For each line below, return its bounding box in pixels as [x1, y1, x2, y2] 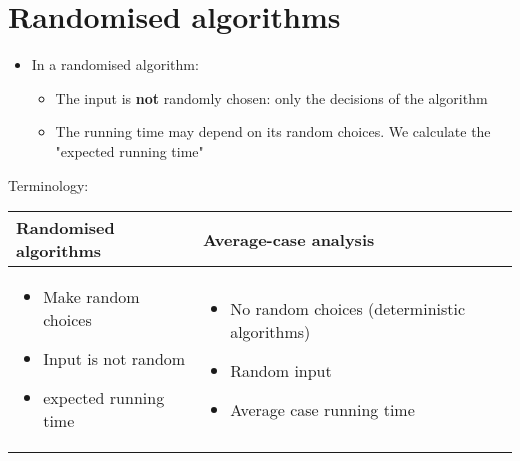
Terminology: [8, 174, 89, 195]
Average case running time [230, 397, 415, 421]
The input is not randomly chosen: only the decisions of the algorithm [55, 87, 488, 108]
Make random [43, 285, 140, 309]
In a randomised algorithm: [31, 54, 199, 75]
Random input [230, 358, 332, 382]
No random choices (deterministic [230, 296, 466, 320]
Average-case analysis [202, 227, 375, 251]
